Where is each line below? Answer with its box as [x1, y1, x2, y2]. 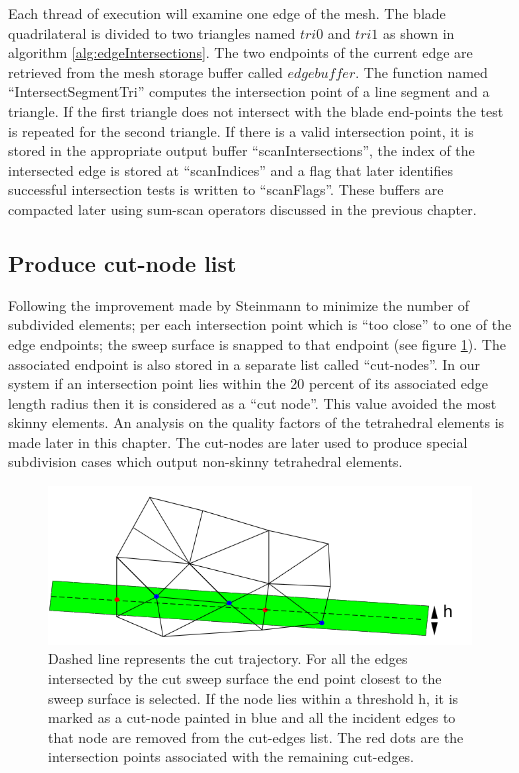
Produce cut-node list [8, 247, 237, 278]
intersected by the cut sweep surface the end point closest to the [48, 668, 442, 689]
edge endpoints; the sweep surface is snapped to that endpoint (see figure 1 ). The [8, 333, 506, 354]
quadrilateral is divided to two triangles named [8, 22, 296, 43]
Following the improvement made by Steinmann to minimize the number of [8, 294, 470, 315]
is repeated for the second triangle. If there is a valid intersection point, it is [8, 120, 474, 141]
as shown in [383, 22, 455, 43]
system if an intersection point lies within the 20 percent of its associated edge [8, 373, 489, 394]
